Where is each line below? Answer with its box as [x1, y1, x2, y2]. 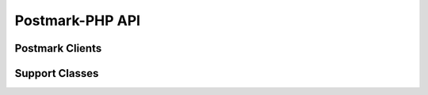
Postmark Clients [14, 42, 102, 55]
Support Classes [14, 67, 99, 80]
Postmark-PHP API [14, 12, 141, 29]
